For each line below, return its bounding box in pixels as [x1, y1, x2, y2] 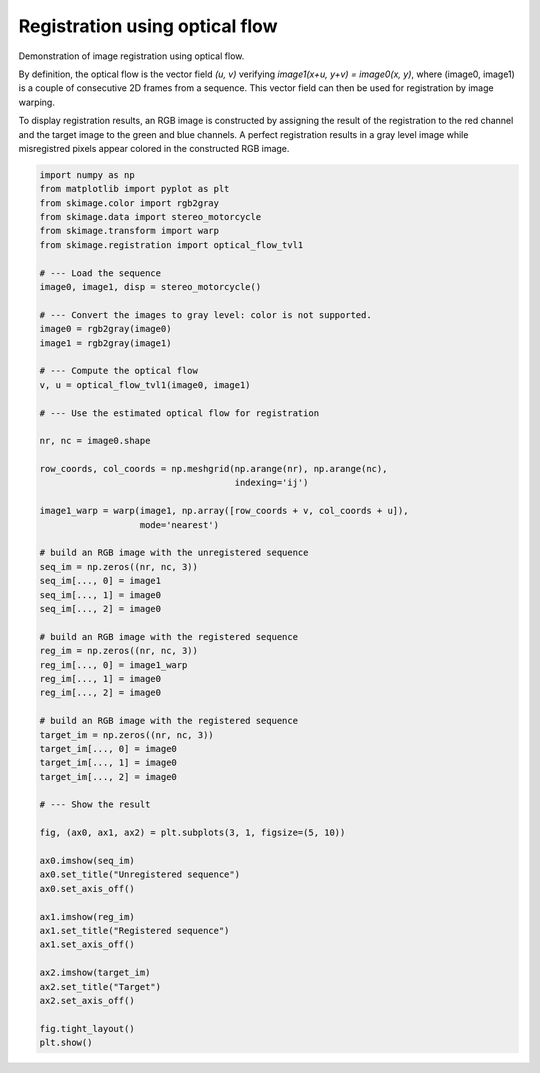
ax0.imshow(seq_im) [39, 855, 135, 867]
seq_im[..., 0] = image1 [39, 575, 162, 587]
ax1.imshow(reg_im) [39, 911, 135, 922]
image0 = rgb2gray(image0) [39, 323, 172, 335]
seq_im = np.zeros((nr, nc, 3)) [39, 561, 199, 572]
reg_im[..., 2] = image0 [39, 687, 162, 699]
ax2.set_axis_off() [39, 995, 135, 1006]
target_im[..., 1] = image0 [39, 757, 177, 769]
